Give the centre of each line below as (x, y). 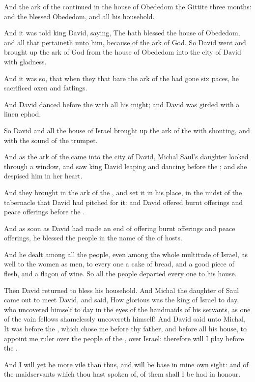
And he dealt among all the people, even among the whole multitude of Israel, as (126, 254)
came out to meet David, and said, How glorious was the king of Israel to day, (122, 300)
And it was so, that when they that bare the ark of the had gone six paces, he (121, 78)
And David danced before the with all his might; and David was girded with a (122, 104)
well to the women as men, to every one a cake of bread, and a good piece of (119, 264)
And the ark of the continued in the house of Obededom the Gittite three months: (128, 6)
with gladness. (25, 61)
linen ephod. (23, 114)
